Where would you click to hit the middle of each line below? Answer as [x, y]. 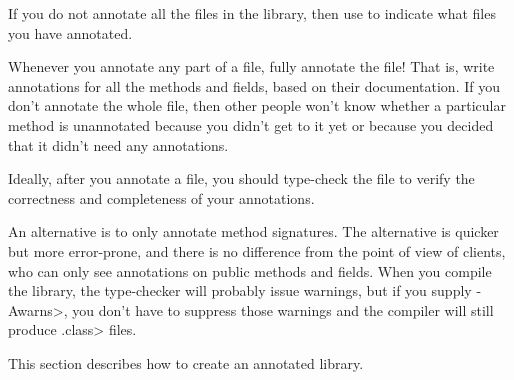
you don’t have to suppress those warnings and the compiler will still [283, 309]
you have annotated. [70, 32]
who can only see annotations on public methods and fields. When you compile [250, 270]
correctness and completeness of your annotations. [161, 197]
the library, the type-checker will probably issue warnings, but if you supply [240, 290]
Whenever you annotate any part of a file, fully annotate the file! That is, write [251, 66]
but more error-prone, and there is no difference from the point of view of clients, [257, 250]
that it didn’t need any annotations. [118, 144]
